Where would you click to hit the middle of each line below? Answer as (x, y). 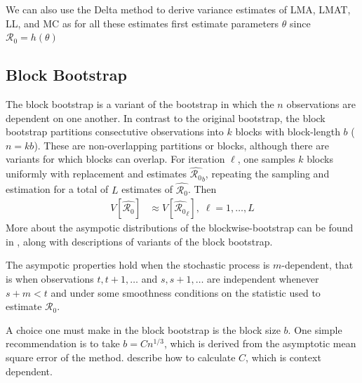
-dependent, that (317, 265)
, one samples (266, 159)
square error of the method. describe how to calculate (121, 357)
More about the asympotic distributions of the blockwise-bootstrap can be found (180, 228)
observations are (321, 103)
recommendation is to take (63, 343)
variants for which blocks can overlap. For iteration (115, 159)
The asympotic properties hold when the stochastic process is (138, 265)
